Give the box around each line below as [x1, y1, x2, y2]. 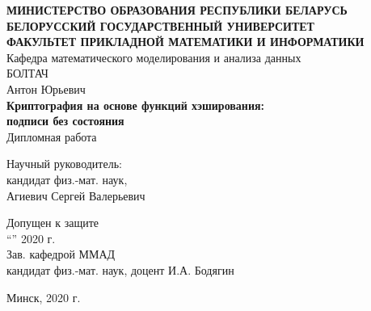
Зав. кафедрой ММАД [6, 246, 116, 263]
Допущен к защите [6, 214, 99, 231]
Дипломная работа [6, 128, 97, 145]
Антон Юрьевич [6, 80, 86, 97]
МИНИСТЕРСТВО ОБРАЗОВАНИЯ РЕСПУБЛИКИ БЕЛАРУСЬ [6, 2, 348, 18]
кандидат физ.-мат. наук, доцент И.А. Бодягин [6, 261, 234, 278]
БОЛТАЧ [6, 65, 48, 82]
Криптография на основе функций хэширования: [6, 96, 265, 113]
